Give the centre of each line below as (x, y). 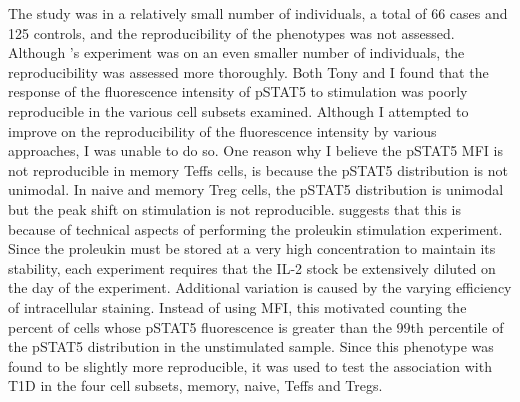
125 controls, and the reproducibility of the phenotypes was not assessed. (231, 32)
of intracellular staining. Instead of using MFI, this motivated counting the (237, 306)
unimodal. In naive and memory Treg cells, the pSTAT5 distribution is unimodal (256, 189)
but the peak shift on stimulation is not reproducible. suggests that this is (234, 208)
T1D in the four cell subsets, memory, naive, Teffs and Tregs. (195, 385)
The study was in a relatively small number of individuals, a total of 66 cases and (258, 13)
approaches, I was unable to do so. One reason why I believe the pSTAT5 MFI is (255, 150)
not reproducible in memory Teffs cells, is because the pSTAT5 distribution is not (258, 169)
